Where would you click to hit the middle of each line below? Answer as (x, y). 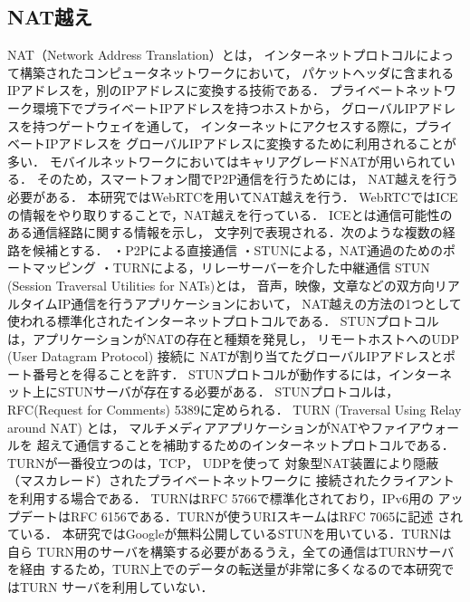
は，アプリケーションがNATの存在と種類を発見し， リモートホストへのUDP (234, 338)
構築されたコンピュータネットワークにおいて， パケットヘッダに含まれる (237, 72)
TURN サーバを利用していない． (116, 587)
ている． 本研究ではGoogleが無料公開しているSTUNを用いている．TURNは (230, 534)
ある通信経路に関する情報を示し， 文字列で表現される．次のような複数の (225, 232)
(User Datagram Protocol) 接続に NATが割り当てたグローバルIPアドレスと (225, 356)
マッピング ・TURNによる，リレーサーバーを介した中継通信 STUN (231, 268)
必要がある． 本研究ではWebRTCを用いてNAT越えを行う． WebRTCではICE (233, 196)
